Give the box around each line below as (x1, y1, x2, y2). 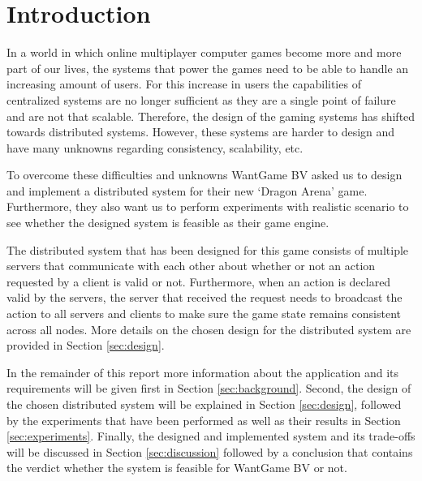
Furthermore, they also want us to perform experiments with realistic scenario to (6, 198, 409, 215)
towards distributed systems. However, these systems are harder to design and (6, 123, 395, 140)
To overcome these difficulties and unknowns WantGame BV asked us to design (6, 166, 403, 183)
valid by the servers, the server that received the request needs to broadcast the (6, 289, 403, 306)
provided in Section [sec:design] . (6, 337, 165, 354)
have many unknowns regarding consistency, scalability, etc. (6, 139, 304, 156)
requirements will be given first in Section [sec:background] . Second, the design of (6, 380, 411, 397)
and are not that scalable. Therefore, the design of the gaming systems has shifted (6, 107, 416, 124)
